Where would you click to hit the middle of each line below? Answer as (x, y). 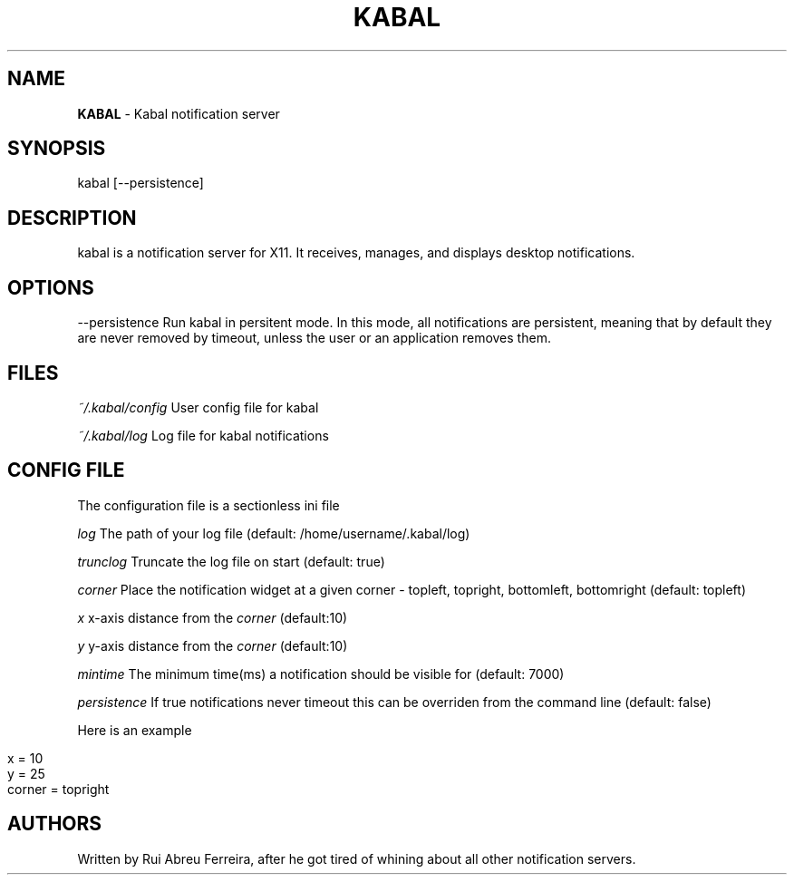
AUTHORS (55, 824)
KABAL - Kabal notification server (179, 113)
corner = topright (58, 789)
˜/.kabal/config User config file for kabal (198, 407)
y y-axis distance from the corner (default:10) (213, 645)
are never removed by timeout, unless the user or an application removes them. (314, 338)
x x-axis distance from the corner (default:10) (213, 617)
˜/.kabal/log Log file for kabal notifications (203, 435)
